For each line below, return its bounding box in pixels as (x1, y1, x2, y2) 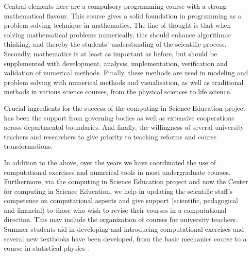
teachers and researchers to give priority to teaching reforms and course (4, 131, 217, 141)
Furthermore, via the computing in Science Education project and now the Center (4, 176, 248, 187)
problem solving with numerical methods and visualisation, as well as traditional (4, 77, 244, 87)
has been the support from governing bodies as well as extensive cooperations (4, 112, 235, 122)
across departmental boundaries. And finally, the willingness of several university (4, 122, 244, 132)
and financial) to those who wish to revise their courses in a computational (4, 205, 227, 215)
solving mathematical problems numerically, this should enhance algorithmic (4, 29, 231, 39)
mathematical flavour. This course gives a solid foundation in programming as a (4, 10, 241, 20)
